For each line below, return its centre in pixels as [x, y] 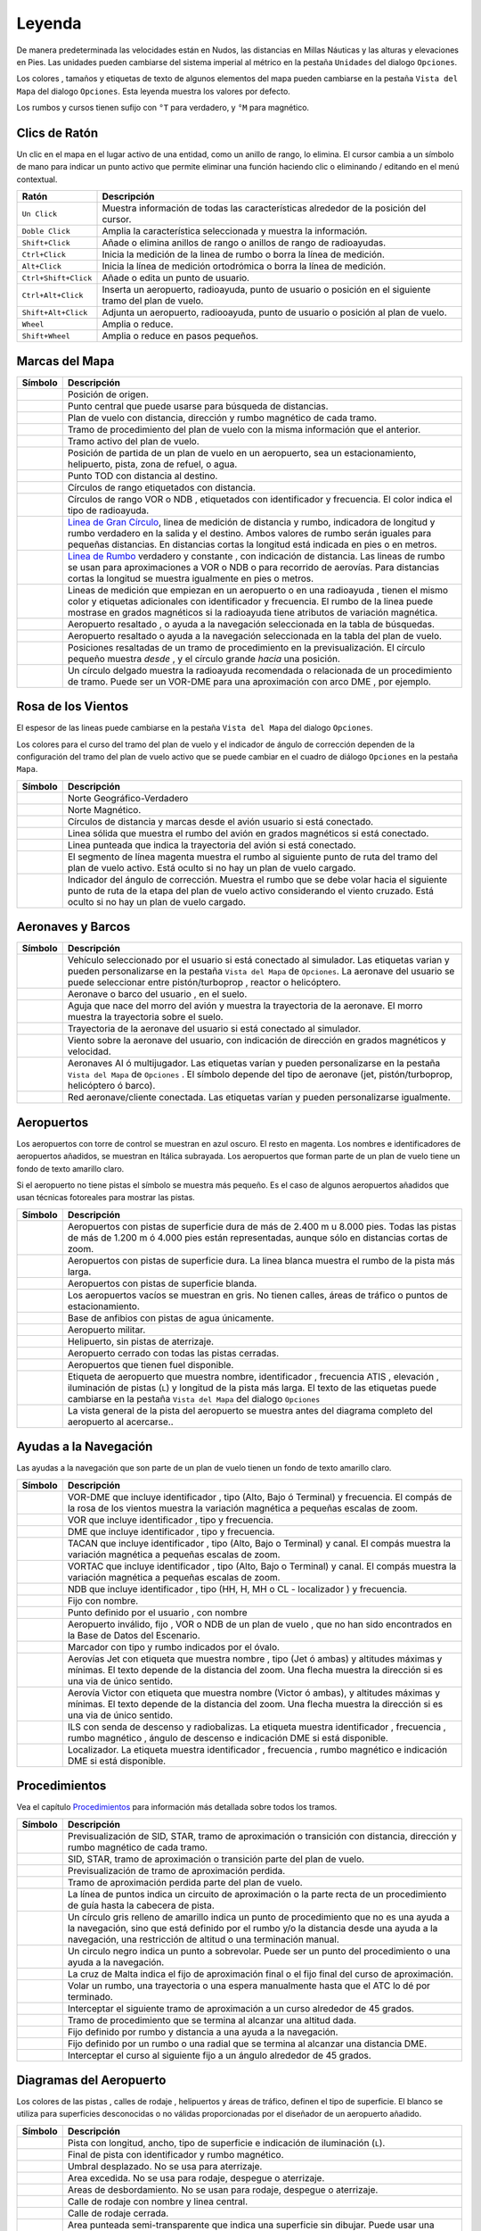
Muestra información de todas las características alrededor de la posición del [264, 208]
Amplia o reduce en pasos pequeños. [180, 336]
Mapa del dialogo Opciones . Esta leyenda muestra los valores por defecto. [154, 91]
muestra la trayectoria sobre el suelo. [145, 1017]
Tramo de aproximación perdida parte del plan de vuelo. [185, 1882]
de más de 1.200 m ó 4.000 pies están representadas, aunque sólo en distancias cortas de [258, 1238]
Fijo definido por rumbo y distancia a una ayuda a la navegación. [203, 2032]
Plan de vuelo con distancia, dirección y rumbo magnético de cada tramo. [222, 418]
